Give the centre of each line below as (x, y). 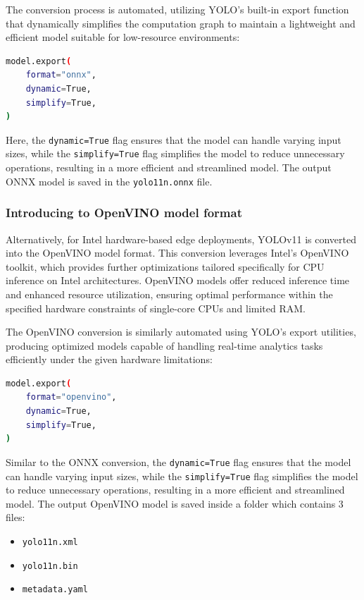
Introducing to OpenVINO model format (124, 213)
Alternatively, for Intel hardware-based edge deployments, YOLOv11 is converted (181, 239)
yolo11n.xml (50, 542)
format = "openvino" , (71, 397)
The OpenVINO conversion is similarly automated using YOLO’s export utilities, (181, 332)
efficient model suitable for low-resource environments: (123, 37)
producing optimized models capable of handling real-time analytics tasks (164, 345)
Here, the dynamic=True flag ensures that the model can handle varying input (174, 139)
